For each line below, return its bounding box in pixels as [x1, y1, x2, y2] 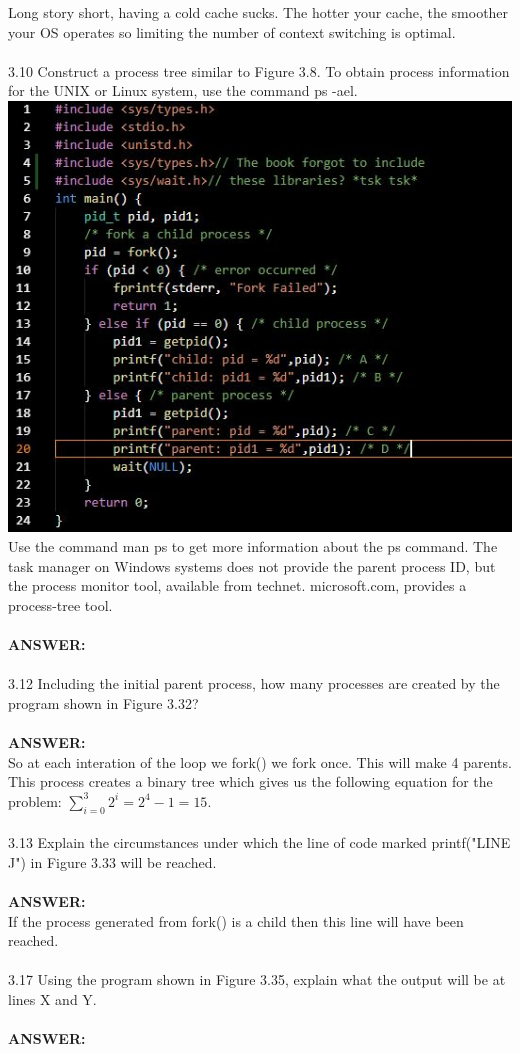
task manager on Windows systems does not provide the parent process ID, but [8, 555, 496, 576]
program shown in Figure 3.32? [8, 692, 199, 713]
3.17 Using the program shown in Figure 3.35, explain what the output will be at [8, 969, 506, 990]
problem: [8, 790, 62, 811]
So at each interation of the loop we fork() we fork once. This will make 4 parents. [8, 751, 512, 772]
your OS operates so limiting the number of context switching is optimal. [8, 21, 456, 42]
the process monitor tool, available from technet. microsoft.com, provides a [8, 575, 467, 596]
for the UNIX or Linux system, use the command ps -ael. [8, 80, 358, 101]
